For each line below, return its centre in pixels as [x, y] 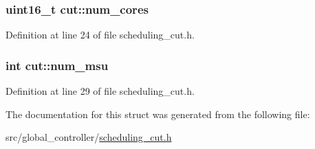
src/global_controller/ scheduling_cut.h [89, 137]
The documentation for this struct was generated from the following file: [158, 114]
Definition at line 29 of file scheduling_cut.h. [100, 91]
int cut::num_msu [57, 65]
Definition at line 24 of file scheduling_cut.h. [100, 35]
